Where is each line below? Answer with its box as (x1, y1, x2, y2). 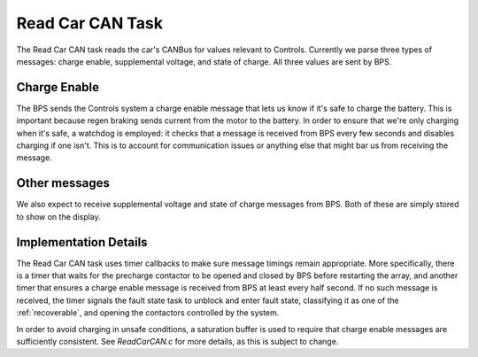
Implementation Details (16, 235, 148, 250)
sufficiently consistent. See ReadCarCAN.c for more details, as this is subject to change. (16, 336, 339, 346)
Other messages (16, 175, 110, 190)
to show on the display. (16, 211, 101, 221)
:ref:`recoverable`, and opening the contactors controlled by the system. (16, 307, 280, 318)
